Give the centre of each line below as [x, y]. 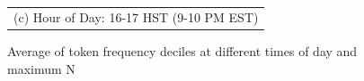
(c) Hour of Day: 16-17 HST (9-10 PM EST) [136, 17]
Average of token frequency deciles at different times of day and [182, 51]
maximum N [41, 69]
